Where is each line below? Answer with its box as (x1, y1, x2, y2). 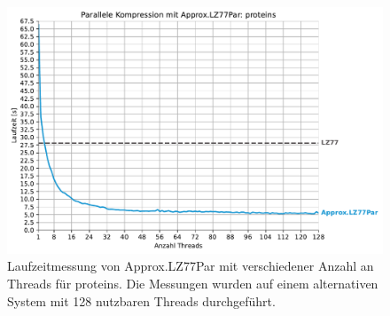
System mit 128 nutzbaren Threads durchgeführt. (7, 291, 276, 310)
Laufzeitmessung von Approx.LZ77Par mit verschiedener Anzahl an (7, 257, 374, 275)
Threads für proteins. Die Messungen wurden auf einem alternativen (7, 274, 378, 293)
